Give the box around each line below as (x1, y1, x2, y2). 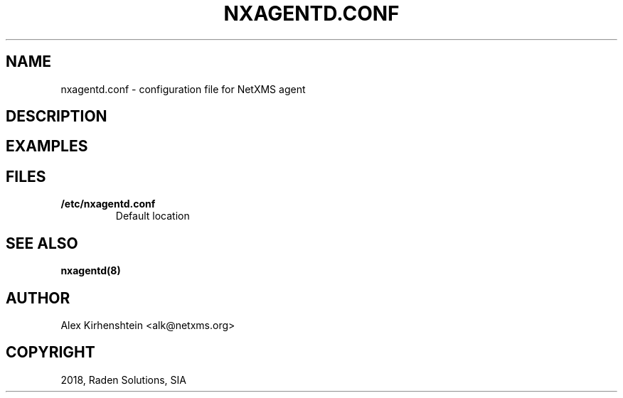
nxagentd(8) (60, 264, 121, 277)
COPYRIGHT (6, 343, 95, 362)
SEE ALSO (6, 234, 78, 252)
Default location (115, 210, 190, 222)
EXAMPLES (6, 137, 88, 156)
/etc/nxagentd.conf (60, 198, 156, 210)
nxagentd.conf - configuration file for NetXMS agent (60, 82, 306, 95)
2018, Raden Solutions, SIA (60, 373, 186, 386)
